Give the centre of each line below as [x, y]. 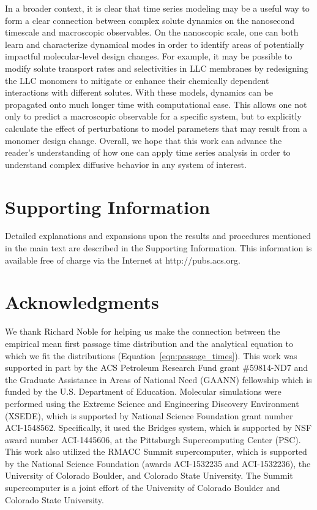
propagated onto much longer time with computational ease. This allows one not [156, 104]
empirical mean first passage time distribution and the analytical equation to [149, 343]
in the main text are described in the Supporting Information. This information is [158, 248]
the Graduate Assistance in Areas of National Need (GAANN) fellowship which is [158, 379]
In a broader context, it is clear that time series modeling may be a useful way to [157, 8]
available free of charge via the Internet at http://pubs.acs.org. [123, 260]
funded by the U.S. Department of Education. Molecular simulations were [143, 391]
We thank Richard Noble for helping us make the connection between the [143, 331]
